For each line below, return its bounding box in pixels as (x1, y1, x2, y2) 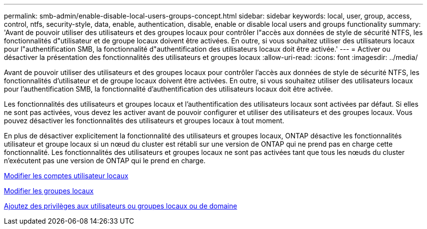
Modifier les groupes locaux (4, 187, 94, 195)
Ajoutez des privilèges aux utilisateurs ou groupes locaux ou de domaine (4, 202, 237, 210)
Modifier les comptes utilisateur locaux (4, 172, 129, 180)
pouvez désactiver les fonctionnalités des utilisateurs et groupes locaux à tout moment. (4, 116, 285, 125)
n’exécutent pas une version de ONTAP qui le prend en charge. (4, 156, 206, 165)
